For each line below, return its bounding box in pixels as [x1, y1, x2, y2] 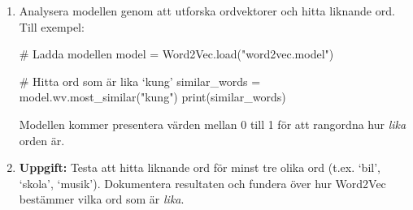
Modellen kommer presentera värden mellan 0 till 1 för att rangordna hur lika [19, 115, 406, 132]
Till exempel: [19, 18, 85, 35]
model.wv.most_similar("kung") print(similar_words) [19, 88, 286, 105]
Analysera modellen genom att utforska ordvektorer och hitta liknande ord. [19, 2, 395, 19]
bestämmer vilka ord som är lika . [19, 191, 185, 208]
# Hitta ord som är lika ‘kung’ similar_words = [19, 72, 261, 89]
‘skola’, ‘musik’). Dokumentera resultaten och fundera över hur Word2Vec [19, 174, 386, 191]
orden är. [19, 131, 65, 148]
